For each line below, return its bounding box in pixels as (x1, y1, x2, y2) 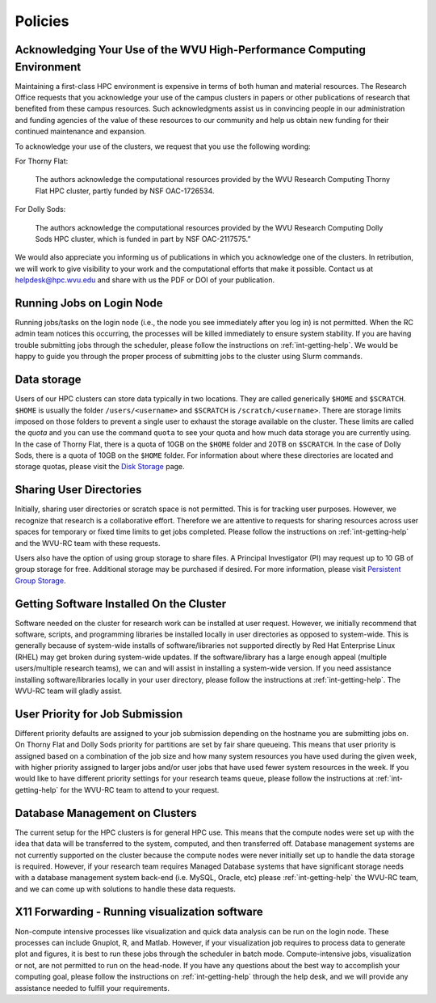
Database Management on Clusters (15, 806, 197, 820)
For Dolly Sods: (15, 205, 66, 214)
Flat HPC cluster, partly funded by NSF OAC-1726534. (35, 186, 215, 196)
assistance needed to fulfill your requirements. (15, 983, 170, 992)
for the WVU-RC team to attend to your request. (60, 785, 220, 794)
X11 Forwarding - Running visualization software (15, 905, 264, 919)
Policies (15, 12, 69, 30)
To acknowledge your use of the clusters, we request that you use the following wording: (15, 142, 311, 151)
